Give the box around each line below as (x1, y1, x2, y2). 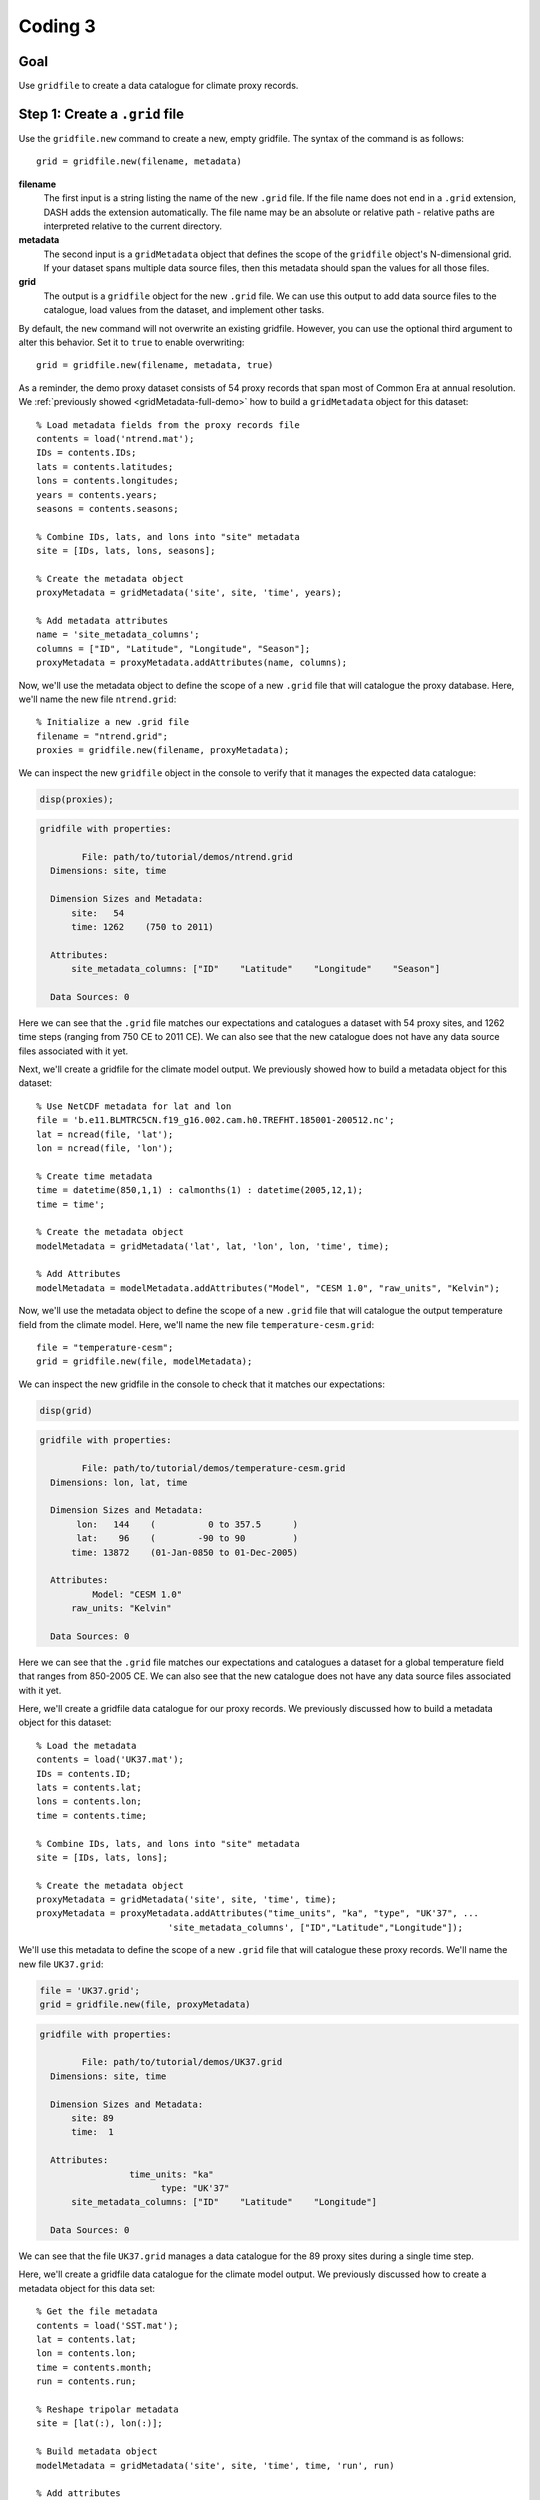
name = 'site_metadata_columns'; (36, 629, 200, 640)
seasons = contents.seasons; (36, 503, 179, 514)
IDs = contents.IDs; (36, 447, 137, 459)
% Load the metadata (36, 1740, 137, 1751)
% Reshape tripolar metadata (36, 2403, 179, 2415)
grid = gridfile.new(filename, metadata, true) (36, 360, 274, 371)
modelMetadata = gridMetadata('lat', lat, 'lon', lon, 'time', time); (36, 1240, 390, 1252)
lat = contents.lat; (36, 2334, 137, 2345)
